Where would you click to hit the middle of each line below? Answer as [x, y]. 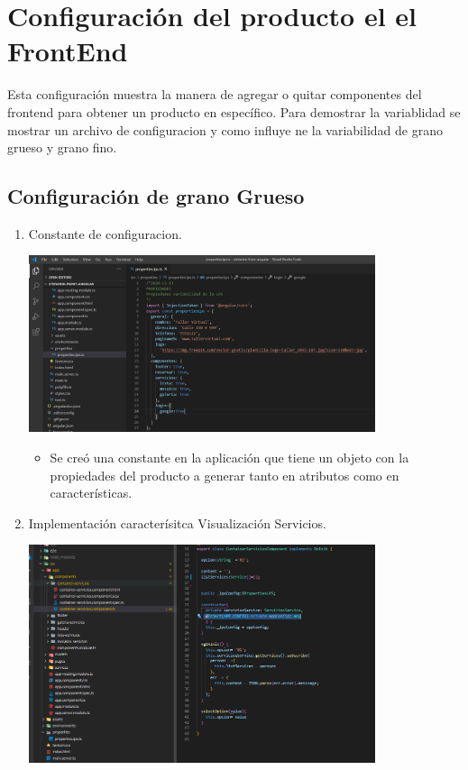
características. [91, 493]
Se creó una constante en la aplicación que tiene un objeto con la [229, 457]
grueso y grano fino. [62, 147]
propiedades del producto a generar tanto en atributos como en [225, 475]
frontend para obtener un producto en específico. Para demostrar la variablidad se [234, 111]
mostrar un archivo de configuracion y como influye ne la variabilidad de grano [225, 129]
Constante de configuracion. [105, 233]
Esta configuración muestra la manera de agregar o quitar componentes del [215, 94]
